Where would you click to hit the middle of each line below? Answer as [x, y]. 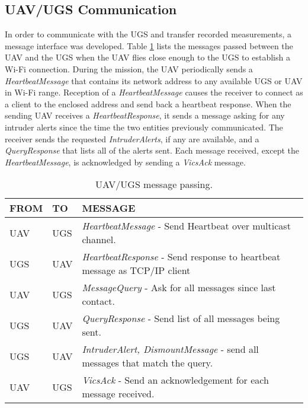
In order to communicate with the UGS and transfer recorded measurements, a [148, 34]
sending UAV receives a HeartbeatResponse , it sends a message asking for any [145, 115]
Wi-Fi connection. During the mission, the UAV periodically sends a [129, 68]
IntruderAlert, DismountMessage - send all [170, 349]
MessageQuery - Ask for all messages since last [179, 288]
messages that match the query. [147, 363]
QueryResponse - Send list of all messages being [181, 318]
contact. [98, 301]
